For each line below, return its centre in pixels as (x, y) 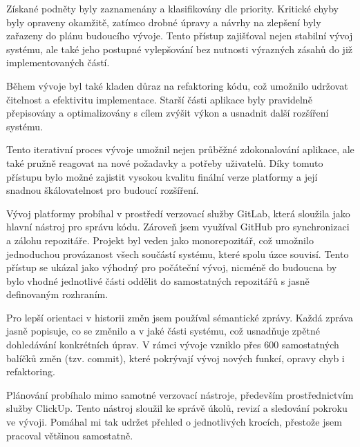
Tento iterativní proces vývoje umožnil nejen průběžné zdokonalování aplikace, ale (180, 149)
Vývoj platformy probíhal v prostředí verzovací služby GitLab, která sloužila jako (178, 213)
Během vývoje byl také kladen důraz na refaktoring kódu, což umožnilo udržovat (177, 85)
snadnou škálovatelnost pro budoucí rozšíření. (103, 190)
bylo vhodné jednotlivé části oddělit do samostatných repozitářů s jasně (158, 280)
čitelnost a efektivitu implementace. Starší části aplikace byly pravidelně (159, 99)
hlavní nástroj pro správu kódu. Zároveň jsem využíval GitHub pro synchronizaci (178, 227)
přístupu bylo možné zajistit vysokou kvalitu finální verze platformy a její (162, 176)
